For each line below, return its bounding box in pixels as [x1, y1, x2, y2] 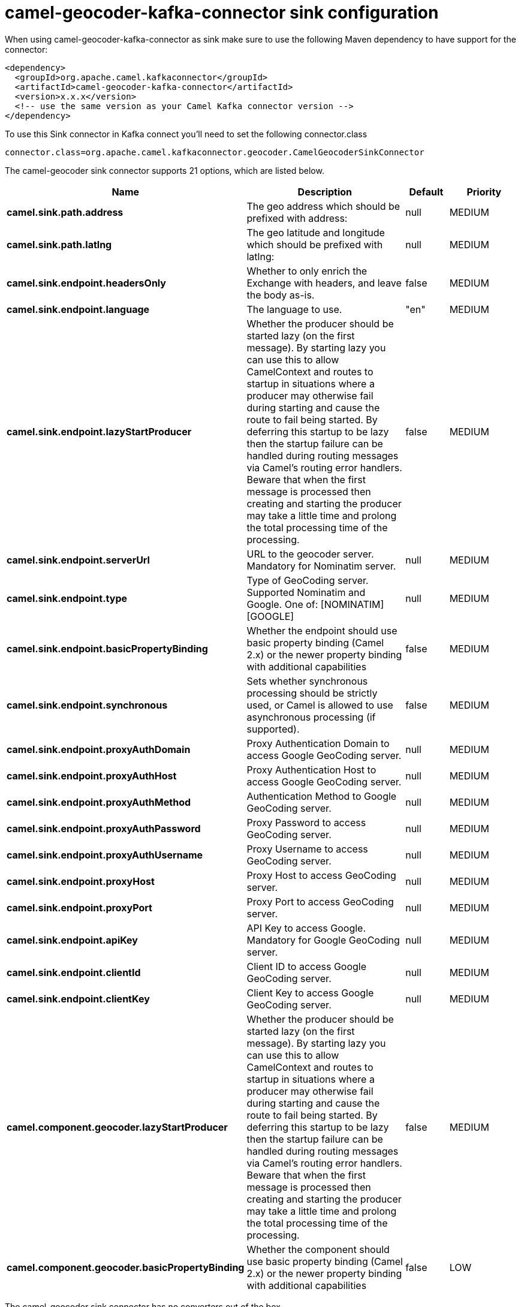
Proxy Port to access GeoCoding [246, 895, 394, 908]
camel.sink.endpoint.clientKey [7, 992, 150, 1005]
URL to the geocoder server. [246, 547, 374, 560]
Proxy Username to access [246, 842, 368, 855]
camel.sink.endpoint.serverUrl [7, 553, 150, 566]
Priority [466, 185, 502, 198]
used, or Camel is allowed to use [246, 698, 393, 711]
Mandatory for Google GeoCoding [246, 933, 400, 946]
